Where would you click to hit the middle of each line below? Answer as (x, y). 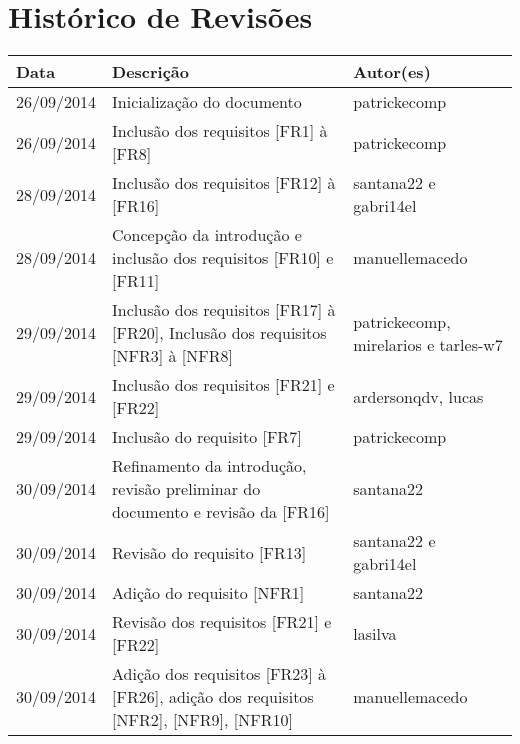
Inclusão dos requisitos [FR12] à (224, 183)
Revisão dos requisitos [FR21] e (222, 622)
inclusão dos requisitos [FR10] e (223, 258)
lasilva (375, 633)
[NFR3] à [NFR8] (172, 356)
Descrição (151, 72)
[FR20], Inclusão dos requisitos (219, 333)
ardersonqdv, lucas (418, 396)
